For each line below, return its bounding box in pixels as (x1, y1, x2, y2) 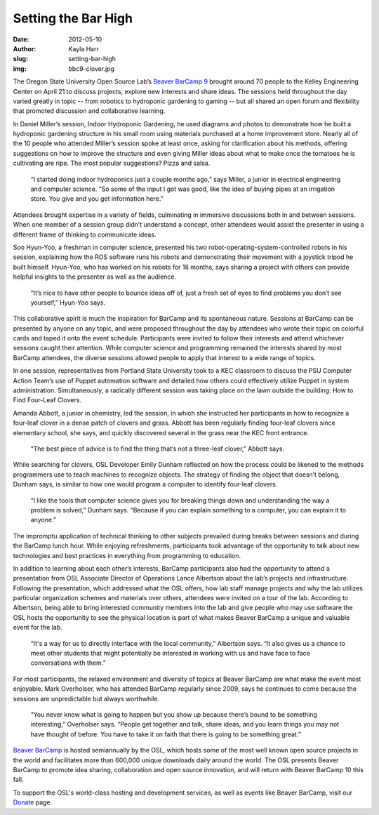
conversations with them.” (30, 658, 107, 667)
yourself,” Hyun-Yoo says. (30, 298, 105, 307)
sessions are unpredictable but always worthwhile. (13, 694, 160, 703)
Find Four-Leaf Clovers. (13, 396, 82, 404)
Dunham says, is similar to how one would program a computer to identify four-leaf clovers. (13, 480, 278, 489)
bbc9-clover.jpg (68, 64, 115, 73)
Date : (13, 35, 29, 44)
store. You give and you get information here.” (30, 194, 164, 203)
